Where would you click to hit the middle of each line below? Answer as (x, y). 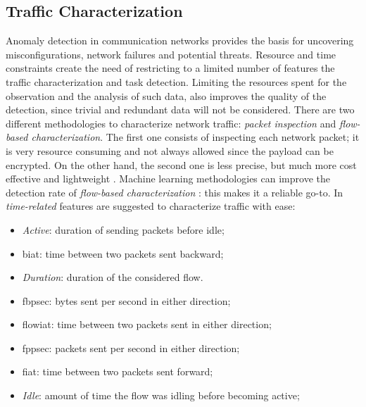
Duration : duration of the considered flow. (113, 277)
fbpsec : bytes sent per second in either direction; (126, 300)
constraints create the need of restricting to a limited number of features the (170, 68)
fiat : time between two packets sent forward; (118, 371)
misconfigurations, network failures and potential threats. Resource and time (171, 54)
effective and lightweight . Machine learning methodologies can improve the (168, 179)
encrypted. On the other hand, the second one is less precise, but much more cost (181, 164)
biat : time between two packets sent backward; (123, 253)
